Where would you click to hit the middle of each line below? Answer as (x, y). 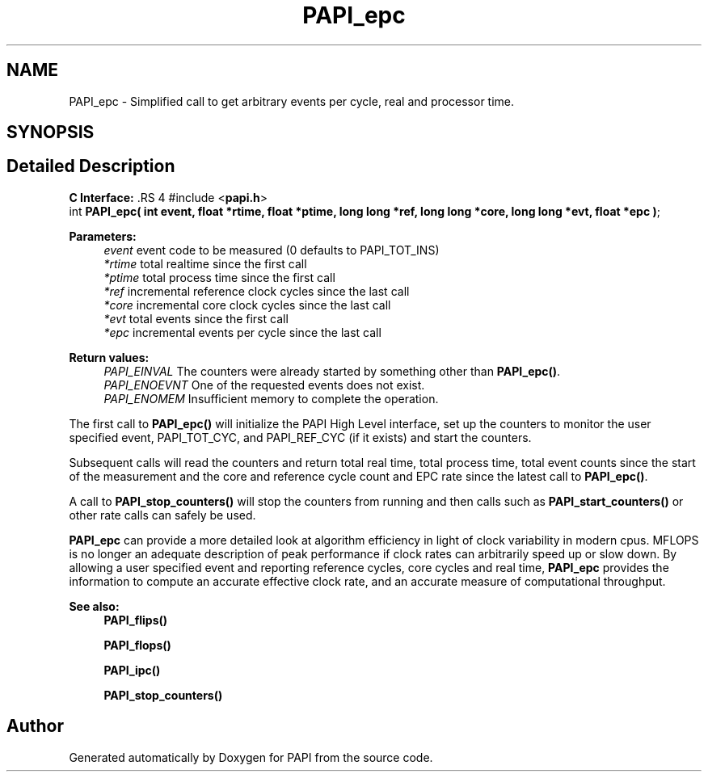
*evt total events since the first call (196, 318)
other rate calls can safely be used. (162, 515)
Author (35, 726)
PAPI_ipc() (132, 670)
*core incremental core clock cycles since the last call (247, 305)
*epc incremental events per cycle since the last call (242, 332)
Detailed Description (91, 166)
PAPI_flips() (136, 620)
